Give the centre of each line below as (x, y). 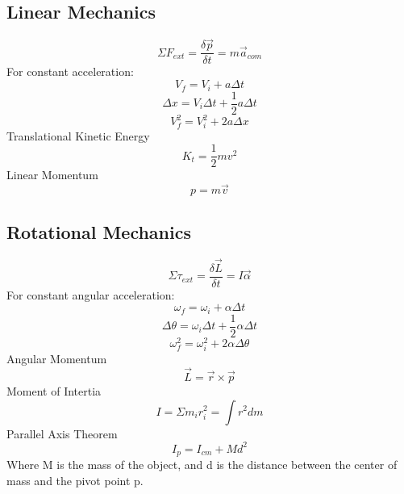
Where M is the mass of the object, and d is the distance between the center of (202, 465)
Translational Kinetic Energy (78, 135)
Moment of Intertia (54, 390)
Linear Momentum (52, 175)
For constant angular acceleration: (91, 294)
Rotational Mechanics (99, 231)
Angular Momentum (57, 359)
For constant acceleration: (70, 71)
